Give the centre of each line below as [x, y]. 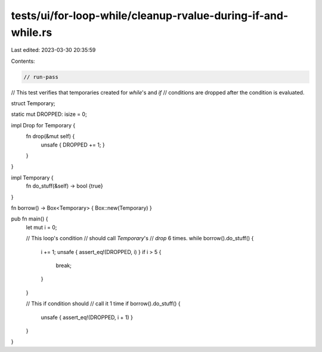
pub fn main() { [30, 219]
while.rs [32, 32]
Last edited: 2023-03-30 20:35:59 [53, 50]
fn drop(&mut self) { [50, 136]
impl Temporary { [32, 177]
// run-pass [41, 77]
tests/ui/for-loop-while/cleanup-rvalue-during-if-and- [150, 16]
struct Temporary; [33, 103]
